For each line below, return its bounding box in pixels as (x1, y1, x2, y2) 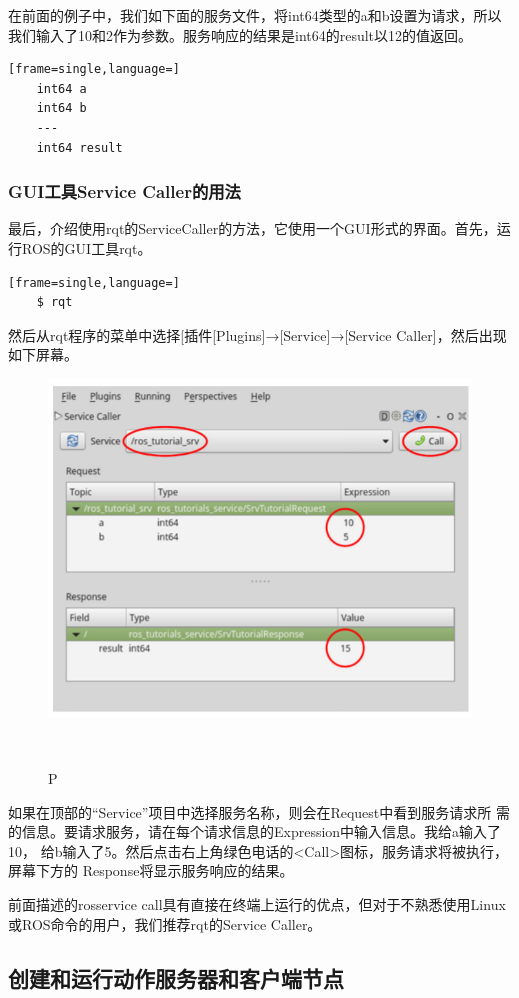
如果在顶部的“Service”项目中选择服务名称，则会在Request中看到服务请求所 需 (8, 801, 510, 822)
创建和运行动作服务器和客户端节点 (8, 962, 344, 993)
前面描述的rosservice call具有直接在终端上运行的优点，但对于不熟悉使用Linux (8, 894, 506, 915)
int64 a (36, 81, 87, 96)
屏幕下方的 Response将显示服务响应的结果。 (8, 860, 294, 881)
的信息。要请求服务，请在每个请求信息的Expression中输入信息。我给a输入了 (8, 821, 502, 842)
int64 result (36, 140, 123, 155)
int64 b (36, 101, 87, 116)
